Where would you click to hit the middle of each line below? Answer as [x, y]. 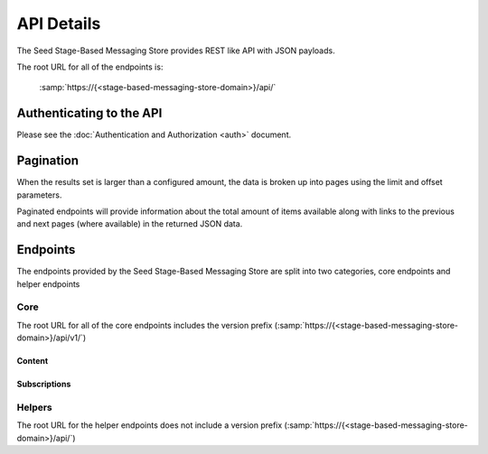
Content [33, 361]
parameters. [39, 195]
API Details [59, 23]
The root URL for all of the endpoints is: [90, 67]
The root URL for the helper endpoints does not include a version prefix [150, 425]
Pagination [48, 161]
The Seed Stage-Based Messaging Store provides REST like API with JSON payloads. [176, 51]
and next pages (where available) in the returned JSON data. [130, 224]
